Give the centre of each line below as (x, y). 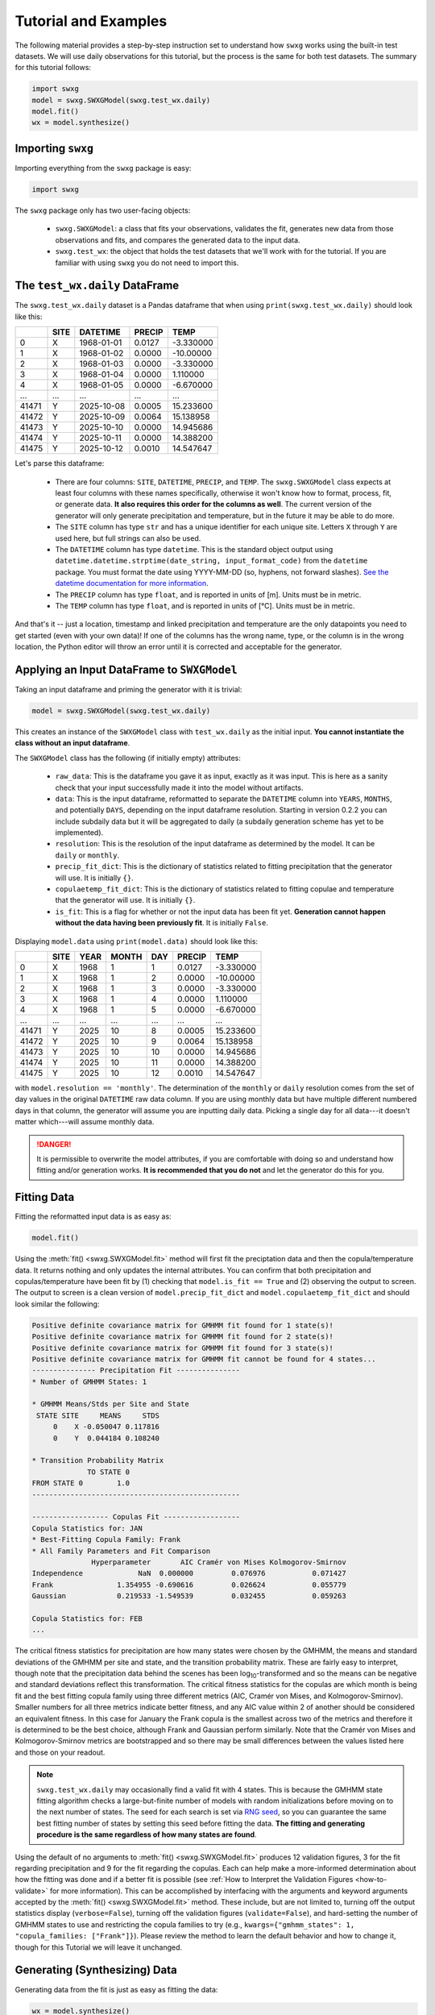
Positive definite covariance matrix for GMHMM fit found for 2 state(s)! (183, 1337)
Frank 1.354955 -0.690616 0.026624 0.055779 (189, 1585)
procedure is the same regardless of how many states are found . (147, 1834)
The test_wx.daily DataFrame (97, 286)
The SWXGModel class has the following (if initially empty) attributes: (128, 758)
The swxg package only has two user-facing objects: (103, 210)
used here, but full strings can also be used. (128, 538)
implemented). (79, 833)
